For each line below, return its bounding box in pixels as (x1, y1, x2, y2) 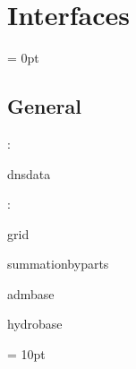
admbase (7, 284, 55, 303)
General (7, 92, 81, 120)
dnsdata (7, 164, 51, 183)
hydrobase (7, 314, 63, 333)
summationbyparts (7, 254, 109, 273)
